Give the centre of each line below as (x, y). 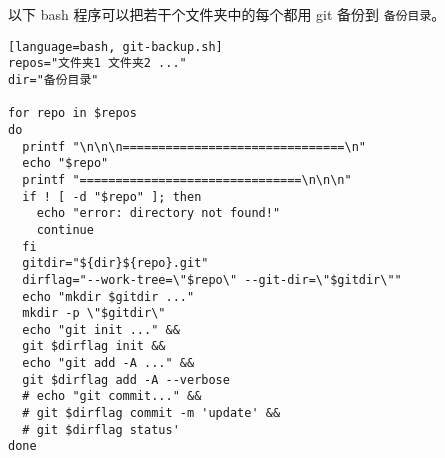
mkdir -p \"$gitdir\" (94, 313)
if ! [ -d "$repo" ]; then (112, 196)
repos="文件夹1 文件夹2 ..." (97, 63)
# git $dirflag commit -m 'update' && (151, 413)
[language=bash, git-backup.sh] (115, 46)
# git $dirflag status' (101, 429)
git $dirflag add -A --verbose (126, 379)
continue (65, 229)
